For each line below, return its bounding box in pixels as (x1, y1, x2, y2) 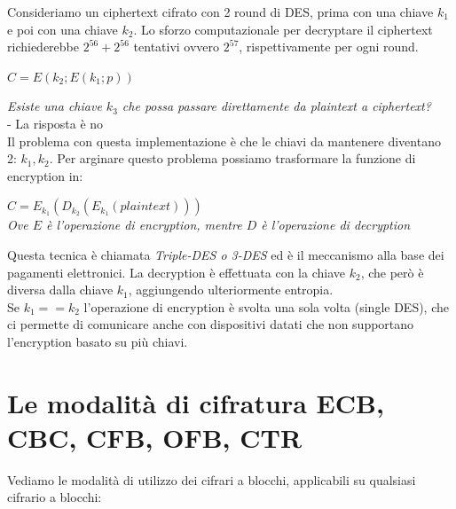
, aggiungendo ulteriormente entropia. (128, 280, 334, 299)
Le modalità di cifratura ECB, (7, 384, 384, 420)
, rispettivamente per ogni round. (239, 37, 419, 56)
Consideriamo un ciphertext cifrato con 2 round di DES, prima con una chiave (7, 3, 434, 20)
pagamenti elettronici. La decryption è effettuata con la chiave (7, 262, 345, 281)
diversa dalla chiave (7, 280, 114, 299)
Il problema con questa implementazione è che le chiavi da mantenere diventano (7, 131, 441, 150)
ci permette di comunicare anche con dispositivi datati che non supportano (7, 315, 414, 333)
